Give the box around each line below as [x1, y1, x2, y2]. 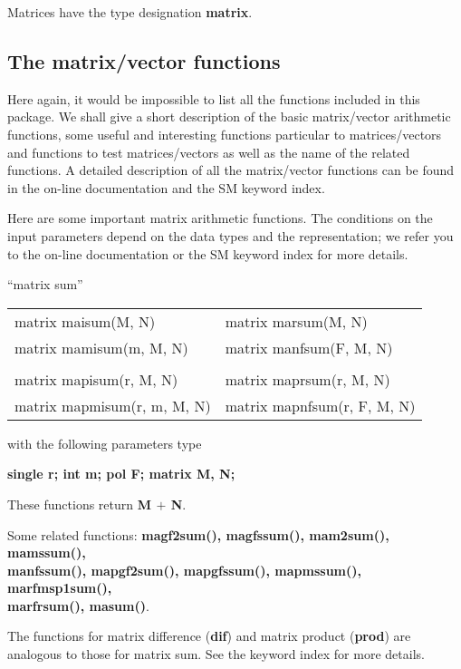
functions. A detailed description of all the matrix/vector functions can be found [7, 160, 455, 179]
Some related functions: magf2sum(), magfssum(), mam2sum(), [7, 525, 389, 544]
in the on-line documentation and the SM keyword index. [7, 178, 325, 197]
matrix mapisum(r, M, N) [14, 368, 178, 390]
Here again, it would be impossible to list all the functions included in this [7, 89, 420, 108]
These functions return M [7, 494, 152, 513]
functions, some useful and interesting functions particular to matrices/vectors [7, 124, 442, 143]
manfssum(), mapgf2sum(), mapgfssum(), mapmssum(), [7, 560, 361, 579]
